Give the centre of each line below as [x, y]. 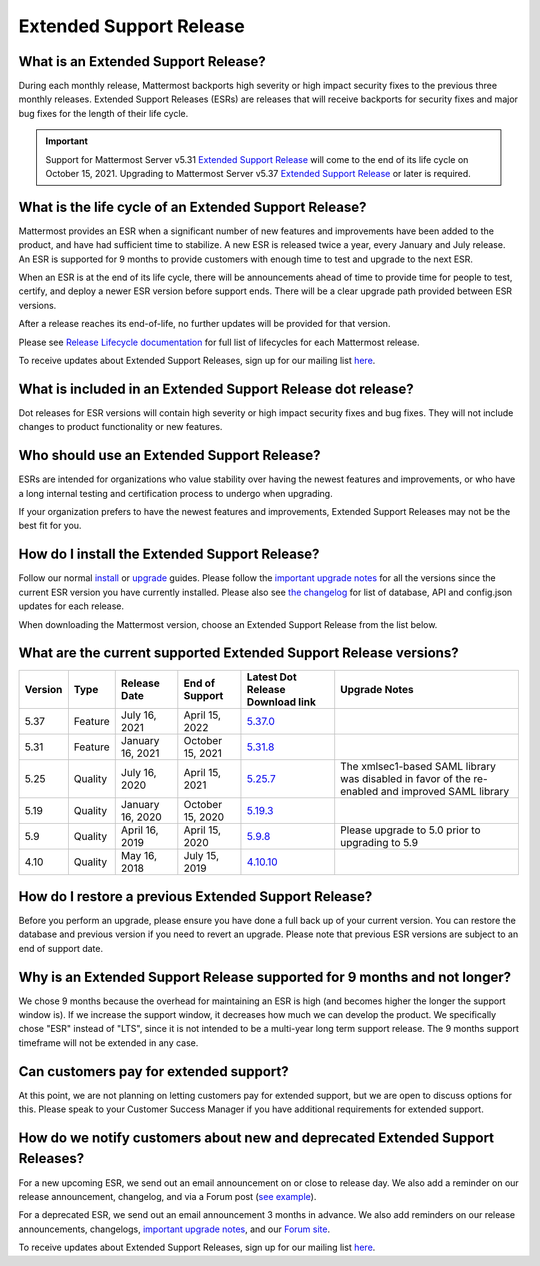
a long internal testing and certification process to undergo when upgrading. [176, 493]
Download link [281, 702]
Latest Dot [271, 677]
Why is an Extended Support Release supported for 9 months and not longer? [265, 976]
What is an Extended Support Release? [142, 61]
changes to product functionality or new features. [120, 427]
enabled [359, 792]
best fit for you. [50, 526]
